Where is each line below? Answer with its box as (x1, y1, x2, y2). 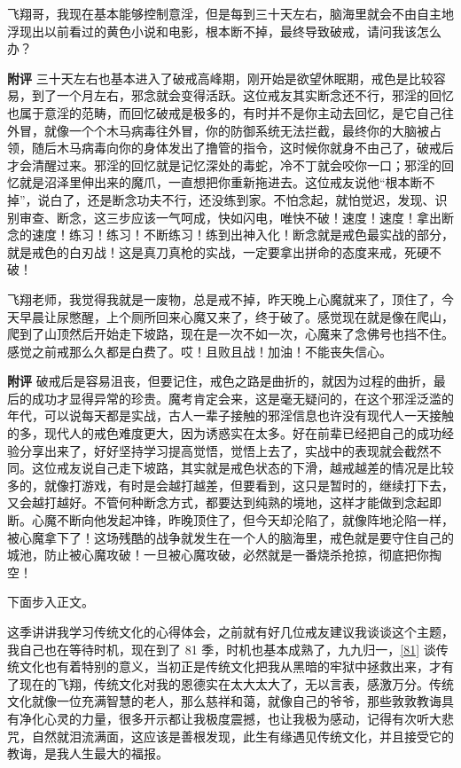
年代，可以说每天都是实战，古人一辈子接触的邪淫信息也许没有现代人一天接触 (7, 406, 454, 425)
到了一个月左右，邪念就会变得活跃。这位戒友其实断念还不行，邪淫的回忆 (31, 86, 454, 105)
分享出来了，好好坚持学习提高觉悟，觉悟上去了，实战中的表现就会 (19, 441, 404, 459)
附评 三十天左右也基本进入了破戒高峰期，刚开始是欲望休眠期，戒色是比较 (7, 68, 434, 87)
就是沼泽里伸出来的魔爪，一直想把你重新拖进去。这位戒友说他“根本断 (19, 173, 423, 192)
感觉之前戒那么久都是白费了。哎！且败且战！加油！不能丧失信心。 (7, 341, 392, 360)
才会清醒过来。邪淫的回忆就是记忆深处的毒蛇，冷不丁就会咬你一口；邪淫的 (7, 155, 441, 174)
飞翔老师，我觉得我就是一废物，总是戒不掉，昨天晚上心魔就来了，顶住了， (7, 289, 441, 308)
